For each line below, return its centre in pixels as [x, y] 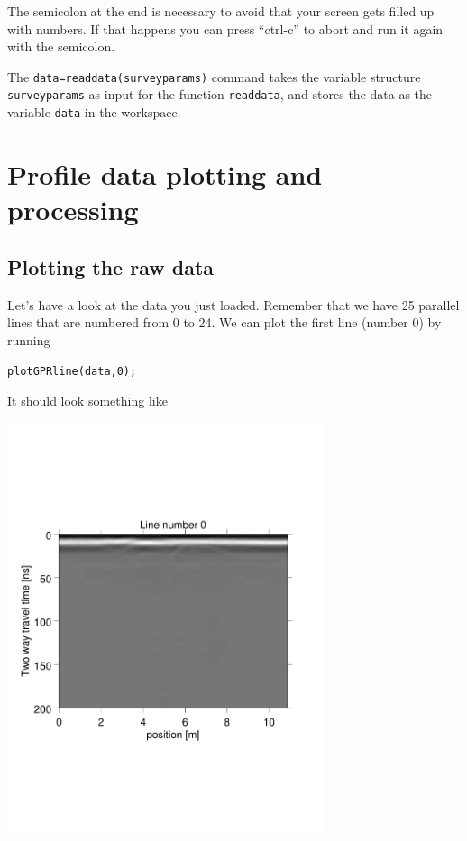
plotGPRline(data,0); [72, 372]
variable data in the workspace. [94, 112]
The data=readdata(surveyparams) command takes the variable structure [214, 76]
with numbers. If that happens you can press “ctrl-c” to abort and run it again [225, 28]
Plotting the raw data [111, 266]
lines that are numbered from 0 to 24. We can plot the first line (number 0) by [224, 322]
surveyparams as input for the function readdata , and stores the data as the [220, 94]
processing [73, 210]
